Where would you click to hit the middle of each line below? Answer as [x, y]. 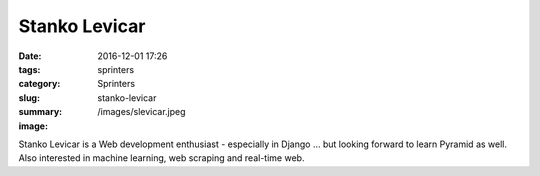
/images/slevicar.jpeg [141, 112]
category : [39, 84]
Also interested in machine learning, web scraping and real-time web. [161, 158]
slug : [29, 97]
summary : [40, 112]
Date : [30, 56]
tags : [29, 69]
